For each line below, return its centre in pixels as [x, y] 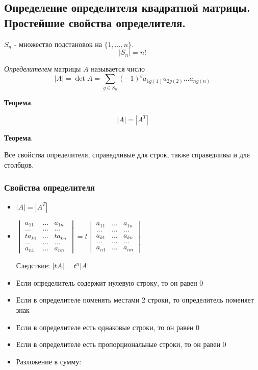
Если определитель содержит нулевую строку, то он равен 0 [110, 282]
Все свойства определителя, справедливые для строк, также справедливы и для [127, 155]
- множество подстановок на [58, 44]
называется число [118, 69]
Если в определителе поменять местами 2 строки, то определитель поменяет [135, 300]
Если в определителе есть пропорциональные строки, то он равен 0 [121, 344]
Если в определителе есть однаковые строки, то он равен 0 [108, 327]
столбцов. [19, 164]
